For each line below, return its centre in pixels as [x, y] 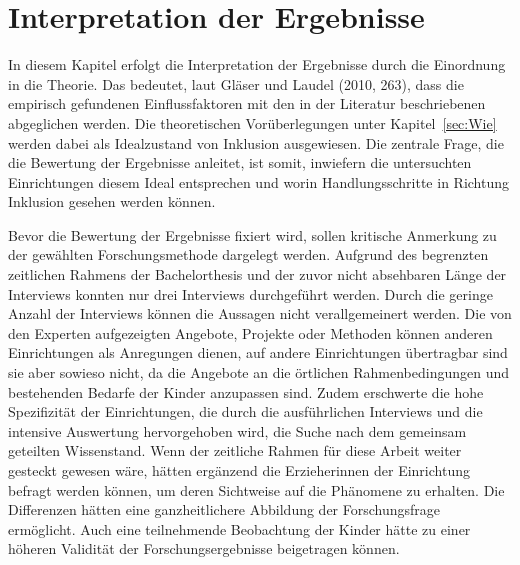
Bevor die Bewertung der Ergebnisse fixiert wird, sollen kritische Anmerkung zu [252, 234]
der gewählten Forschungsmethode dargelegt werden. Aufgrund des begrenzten [248, 254]
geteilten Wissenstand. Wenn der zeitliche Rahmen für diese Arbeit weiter [235, 450]
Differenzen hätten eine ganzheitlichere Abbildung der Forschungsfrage [224, 509]
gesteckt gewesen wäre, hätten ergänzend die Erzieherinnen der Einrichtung [239, 470]
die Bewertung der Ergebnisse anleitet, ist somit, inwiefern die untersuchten [240, 162]
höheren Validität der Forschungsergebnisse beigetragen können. [204, 548]
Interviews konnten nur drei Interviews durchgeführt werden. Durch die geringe [250, 293]
